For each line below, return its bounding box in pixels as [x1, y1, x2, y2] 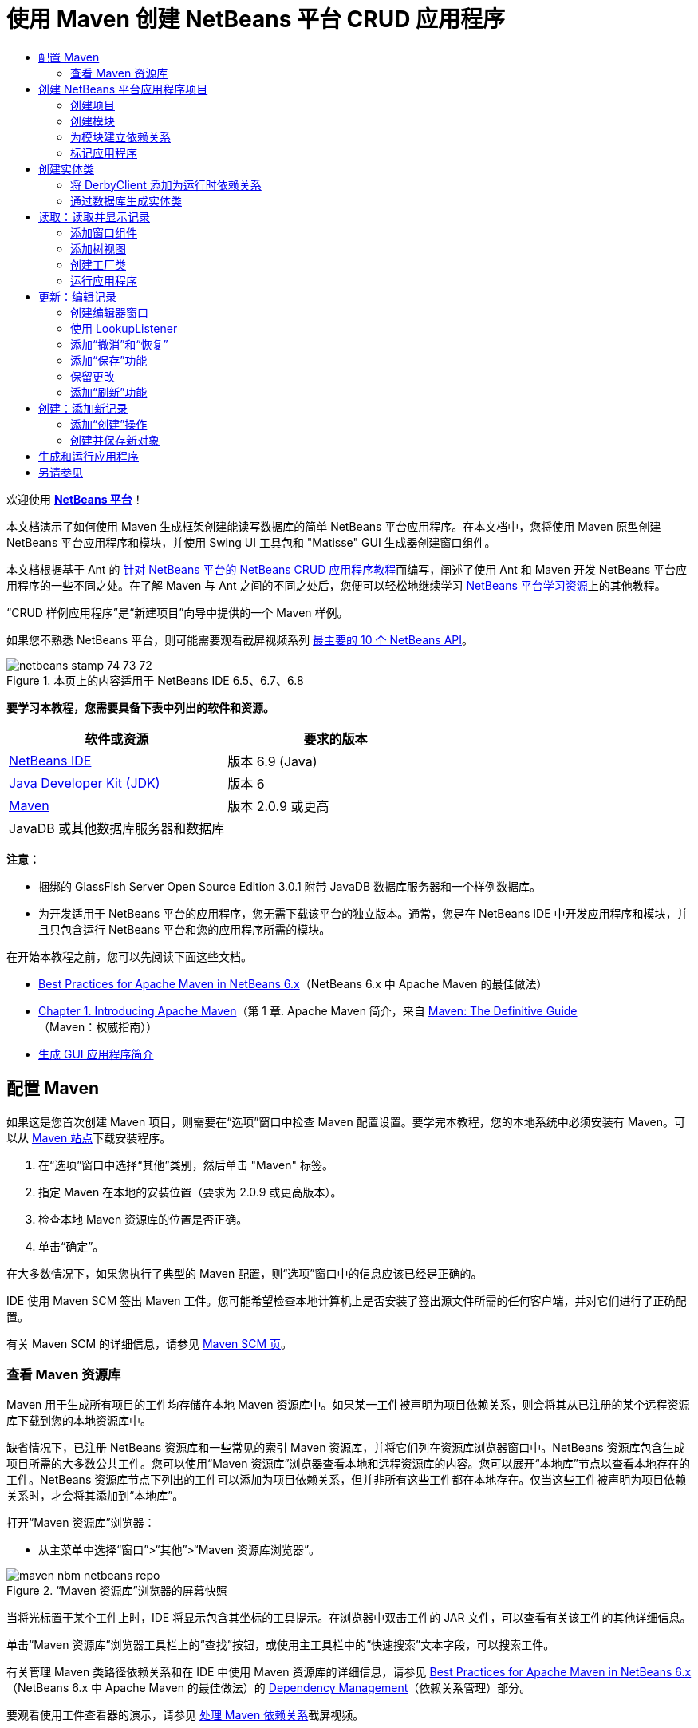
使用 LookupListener [70, 321, 178, 335]
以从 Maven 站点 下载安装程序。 [6, 1130, 172, 1145]
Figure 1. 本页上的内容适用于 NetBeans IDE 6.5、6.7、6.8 [6, 673, 304, 687]
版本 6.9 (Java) [227, 753, 317, 769]
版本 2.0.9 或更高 [227, 797, 329, 814]
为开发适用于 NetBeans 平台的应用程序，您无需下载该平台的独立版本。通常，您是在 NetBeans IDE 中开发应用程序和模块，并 [38, 906, 688, 920]
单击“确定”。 [38, 1239, 105, 1253]
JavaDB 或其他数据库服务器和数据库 [9, 820, 225, 836]
